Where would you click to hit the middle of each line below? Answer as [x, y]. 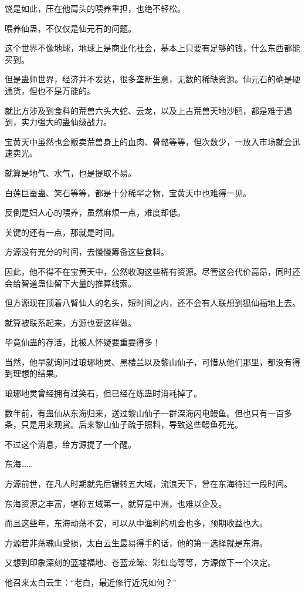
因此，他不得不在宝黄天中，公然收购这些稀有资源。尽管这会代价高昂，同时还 [152, 271]
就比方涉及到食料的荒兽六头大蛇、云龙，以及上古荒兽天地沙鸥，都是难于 [144, 110]
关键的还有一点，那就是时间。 [62, 232]
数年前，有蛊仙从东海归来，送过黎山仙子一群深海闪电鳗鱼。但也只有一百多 [148, 413]
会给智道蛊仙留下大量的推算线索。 [70, 283]
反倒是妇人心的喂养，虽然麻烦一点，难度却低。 [95, 212]
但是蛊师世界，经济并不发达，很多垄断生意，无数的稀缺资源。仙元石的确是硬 [152, 79]
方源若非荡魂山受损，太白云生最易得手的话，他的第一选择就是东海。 [136, 542]
